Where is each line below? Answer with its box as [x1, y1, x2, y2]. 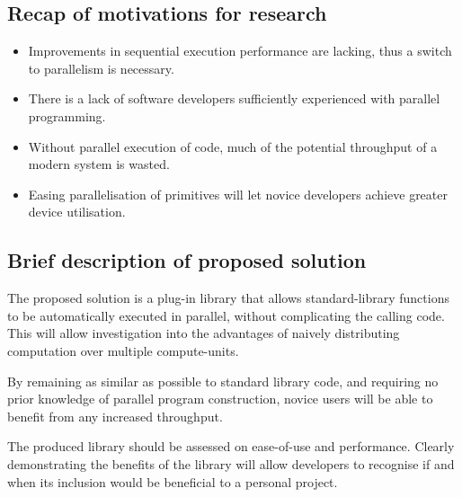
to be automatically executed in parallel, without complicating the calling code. [7, 306, 445, 324]
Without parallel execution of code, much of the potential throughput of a [28, 137, 438, 155]
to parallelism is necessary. [28, 58, 174, 77]
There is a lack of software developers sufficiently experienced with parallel [28, 89, 440, 108]
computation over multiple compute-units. [7, 341, 239, 359]
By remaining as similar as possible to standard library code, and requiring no [7, 371, 439, 390]
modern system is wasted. [28, 155, 170, 173]
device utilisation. [28, 202, 126, 221]
